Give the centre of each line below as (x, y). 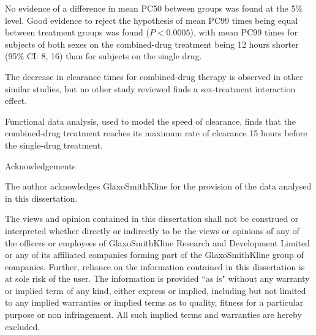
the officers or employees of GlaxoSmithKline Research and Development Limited (157, 242)
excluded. (23, 326)
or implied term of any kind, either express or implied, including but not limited (156, 290)
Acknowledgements (40, 165)
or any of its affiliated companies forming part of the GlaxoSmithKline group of (154, 255)
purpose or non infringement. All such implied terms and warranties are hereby (153, 315)
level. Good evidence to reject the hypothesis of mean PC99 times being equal (152, 20)
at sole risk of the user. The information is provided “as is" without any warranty (157, 278)
